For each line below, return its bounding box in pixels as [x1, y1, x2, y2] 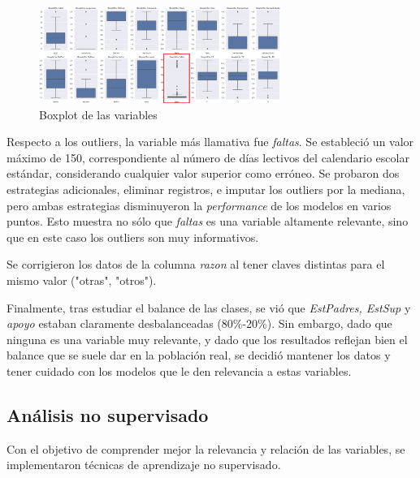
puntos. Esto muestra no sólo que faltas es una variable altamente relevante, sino [6, 213, 409, 230]
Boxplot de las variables [39, 106, 158, 123]
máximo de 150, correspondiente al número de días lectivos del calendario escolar [6, 149, 409, 166]
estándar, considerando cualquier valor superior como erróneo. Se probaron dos [6, 165, 400, 182]
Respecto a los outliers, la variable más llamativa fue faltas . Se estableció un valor [6, 133, 414, 150]
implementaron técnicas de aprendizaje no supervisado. [6, 456, 281, 473]
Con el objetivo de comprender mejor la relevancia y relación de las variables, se [6, 440, 405, 457]
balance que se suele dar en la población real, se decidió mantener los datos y [6, 347, 391, 364]
